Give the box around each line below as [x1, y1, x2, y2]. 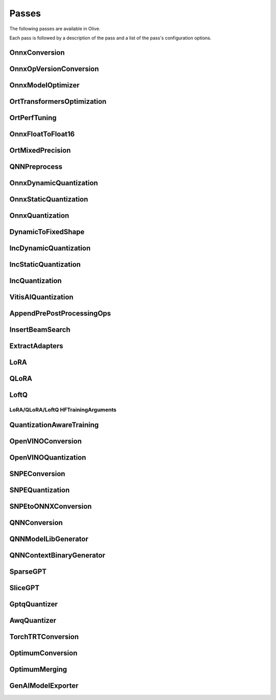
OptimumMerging [9, 665, 67, 673]
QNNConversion [9, 518, 63, 527]
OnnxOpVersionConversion [9, 64, 99, 73]
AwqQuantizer [9, 616, 56, 625]
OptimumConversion [9, 648, 78, 657]
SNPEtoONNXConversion [9, 502, 92, 511]
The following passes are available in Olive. [9, 26, 101, 32]
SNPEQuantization [9, 486, 70, 494]
